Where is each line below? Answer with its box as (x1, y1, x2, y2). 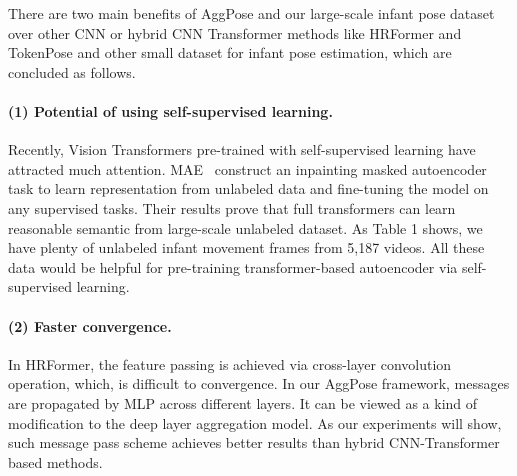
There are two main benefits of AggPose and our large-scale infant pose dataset (8, 3, 495, 23)
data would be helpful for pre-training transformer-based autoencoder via (8, 256, 458, 277)
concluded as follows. (8, 61, 136, 82)
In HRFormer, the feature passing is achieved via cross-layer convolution (8, 353, 452, 374)
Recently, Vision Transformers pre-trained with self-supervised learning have (8, 139, 476, 160)
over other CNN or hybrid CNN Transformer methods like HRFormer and (8, 22, 462, 43)
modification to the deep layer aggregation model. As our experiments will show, (8, 412, 502, 433)
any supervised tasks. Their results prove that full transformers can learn (8, 197, 456, 218)
